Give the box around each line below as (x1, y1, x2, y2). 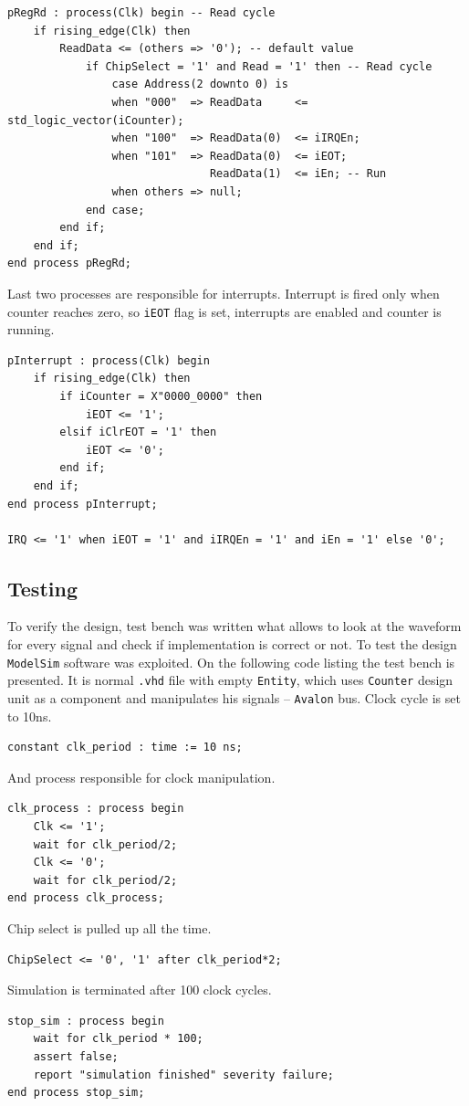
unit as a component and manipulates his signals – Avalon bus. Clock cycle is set (7, 688, 461, 707)
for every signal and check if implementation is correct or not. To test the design (7, 635, 457, 654)
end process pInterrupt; (7, 497, 158, 511)
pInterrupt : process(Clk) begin (7, 353, 210, 367)
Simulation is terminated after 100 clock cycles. (7, 980, 272, 999)
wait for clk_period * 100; (33, 1032, 203, 1046)
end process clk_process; (7, 891, 164, 905)
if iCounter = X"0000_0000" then (59, 389, 263, 403)
